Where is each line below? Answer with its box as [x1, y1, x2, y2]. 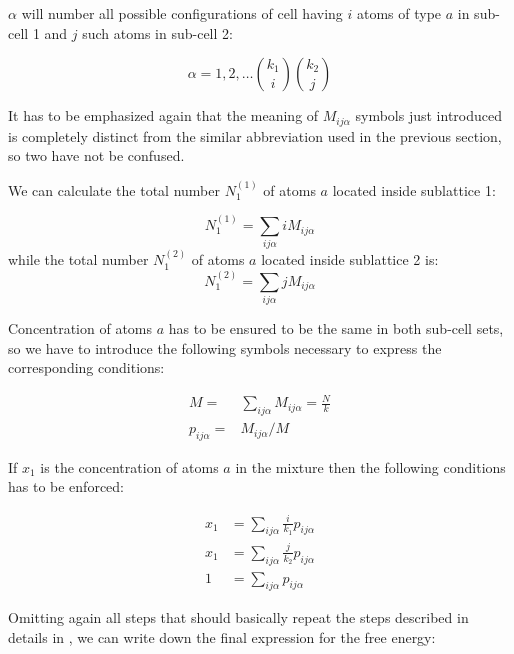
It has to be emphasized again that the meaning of [8, 105, 319, 126]
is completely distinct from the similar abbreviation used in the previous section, [8, 125, 502, 146]
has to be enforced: [8, 476, 125, 497]
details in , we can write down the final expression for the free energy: [8, 626, 436, 647]
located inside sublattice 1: [332, 179, 496, 200]
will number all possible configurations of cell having [21, 3, 343, 23]
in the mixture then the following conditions [235, 456, 506, 477]
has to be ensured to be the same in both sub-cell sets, [168, 317, 504, 338]
